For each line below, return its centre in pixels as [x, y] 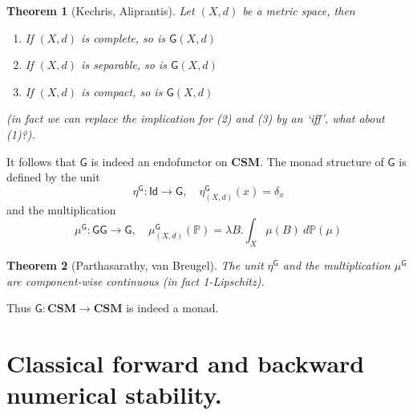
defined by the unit [53, 177]
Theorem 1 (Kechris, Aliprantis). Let [101, 10]
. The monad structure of [322, 161]
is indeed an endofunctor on [159, 161]
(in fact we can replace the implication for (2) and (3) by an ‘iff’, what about [196, 118]
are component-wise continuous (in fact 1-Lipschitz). [136, 281]
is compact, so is [122, 91]
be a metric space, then [299, 10]
